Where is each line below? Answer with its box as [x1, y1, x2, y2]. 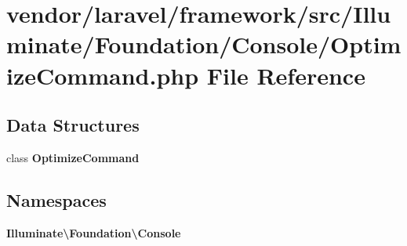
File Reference [206, 59, 365, 91]
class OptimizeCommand [6, 149, 140, 165]
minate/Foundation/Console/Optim [6, 28, 402, 60]
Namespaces [6, 187, 107, 212]
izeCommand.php [6, 59, 199, 91]
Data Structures [6, 113, 140, 137]
